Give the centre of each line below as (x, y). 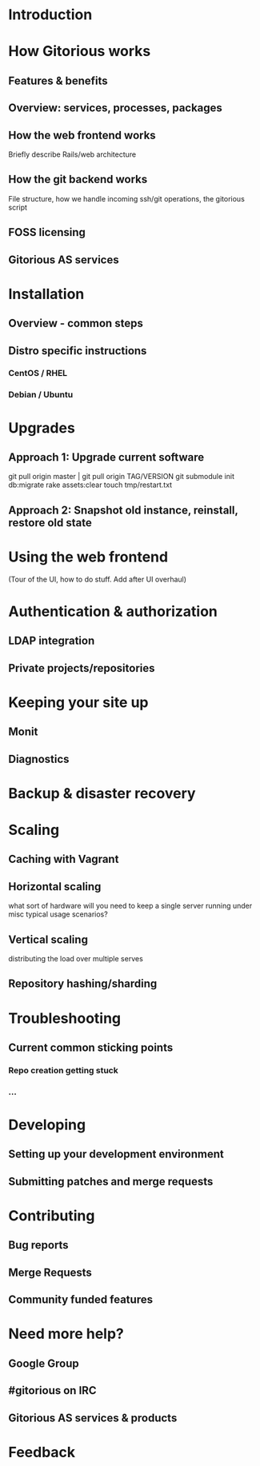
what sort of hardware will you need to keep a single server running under (130, 906)
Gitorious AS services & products (93, 1418)
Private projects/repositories (82, 668)
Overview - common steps (76, 324)
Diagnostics (39, 759)
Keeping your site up (79, 702)
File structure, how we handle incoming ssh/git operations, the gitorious (127, 198)
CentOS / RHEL (38, 373)
